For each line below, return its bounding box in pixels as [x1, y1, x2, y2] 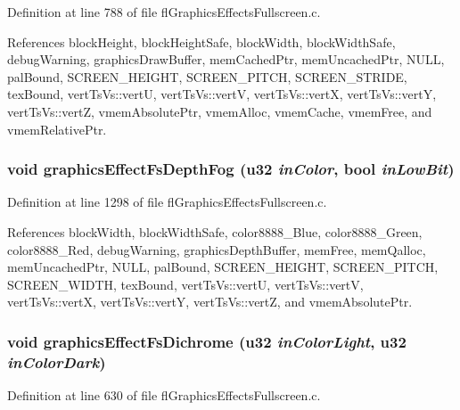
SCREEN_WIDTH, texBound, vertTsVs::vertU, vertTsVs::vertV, [7, 275, 364, 293]
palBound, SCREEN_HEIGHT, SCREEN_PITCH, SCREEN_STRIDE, [7, 67, 407, 86]
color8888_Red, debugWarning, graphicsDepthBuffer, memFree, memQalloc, [7, 240, 426, 258]
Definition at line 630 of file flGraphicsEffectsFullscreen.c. [7, 386, 321, 405]
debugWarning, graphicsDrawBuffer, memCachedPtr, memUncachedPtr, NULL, [7, 50, 445, 69]
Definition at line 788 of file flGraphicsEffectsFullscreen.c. [7, 3, 321, 20]
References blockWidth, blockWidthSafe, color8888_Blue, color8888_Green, [7, 222, 423, 241]
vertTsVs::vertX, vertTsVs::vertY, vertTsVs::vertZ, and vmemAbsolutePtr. [7, 292, 413, 311]
